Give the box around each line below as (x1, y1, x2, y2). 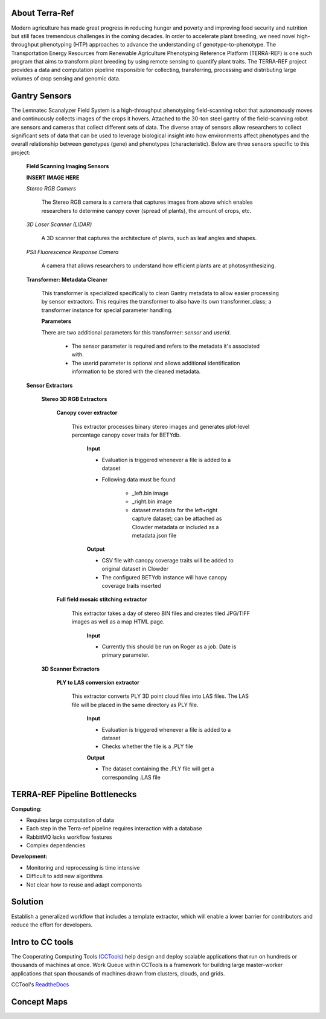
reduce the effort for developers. (11, 921, 93, 928)
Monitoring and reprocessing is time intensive (26, 864, 140, 871)
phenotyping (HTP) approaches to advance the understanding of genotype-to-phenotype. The (40, 41, 276, 48)
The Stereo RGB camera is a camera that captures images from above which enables (41, 198, 253, 206)
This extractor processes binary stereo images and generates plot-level (71, 423, 250, 430)
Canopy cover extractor (56, 409, 118, 417)
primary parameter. (101, 651, 150, 659)
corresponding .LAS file (101, 773, 161, 781)
